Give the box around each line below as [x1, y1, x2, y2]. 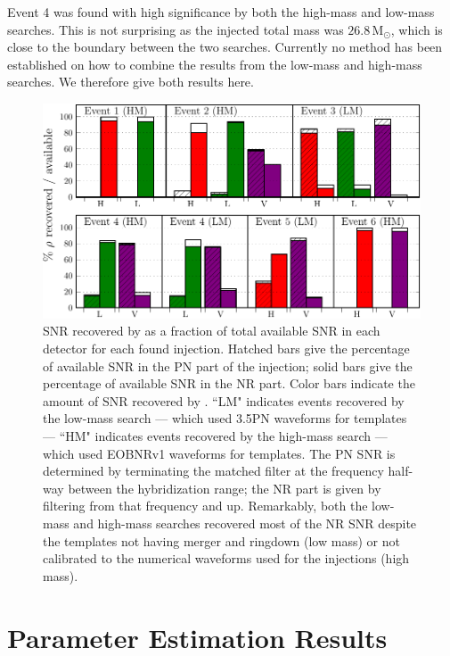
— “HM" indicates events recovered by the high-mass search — [43, 426, 388, 444]
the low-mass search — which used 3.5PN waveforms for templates [43, 409, 407, 428]
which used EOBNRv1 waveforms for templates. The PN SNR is [43, 444, 396, 462]
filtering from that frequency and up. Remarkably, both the [43, 496, 368, 515]
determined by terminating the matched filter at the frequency [43, 461, 384, 480]
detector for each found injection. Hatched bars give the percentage [43, 339, 410, 358]
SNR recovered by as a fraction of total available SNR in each [43, 321, 380, 340]
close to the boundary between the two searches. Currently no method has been [7, 37, 443, 56]
